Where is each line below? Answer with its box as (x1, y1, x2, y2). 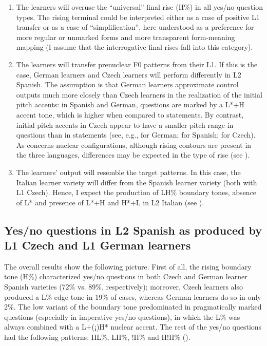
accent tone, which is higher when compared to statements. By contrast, (16, 109, 244, 120)
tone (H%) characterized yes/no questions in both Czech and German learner (4, 271, 247, 282)
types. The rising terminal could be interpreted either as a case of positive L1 (16, 11, 260, 22)
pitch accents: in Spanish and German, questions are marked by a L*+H (16, 99, 244, 110)
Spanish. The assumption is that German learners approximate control (16, 79, 239, 90)
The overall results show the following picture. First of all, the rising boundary (4, 261, 252, 272)
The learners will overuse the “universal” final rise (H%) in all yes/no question (16, 2, 263, 12)
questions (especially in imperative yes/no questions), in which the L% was (4, 311, 240, 322)
